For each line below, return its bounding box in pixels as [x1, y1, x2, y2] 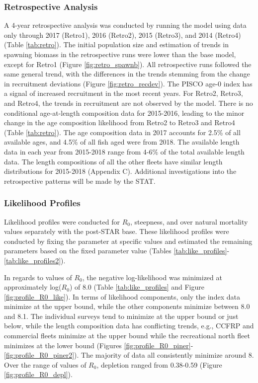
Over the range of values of [4, 359, 86, 370]
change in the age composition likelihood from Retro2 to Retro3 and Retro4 [4, 117, 235, 128]
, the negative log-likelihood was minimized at [82, 272, 222, 282]
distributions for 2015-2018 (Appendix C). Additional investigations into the [4, 166, 237, 176]
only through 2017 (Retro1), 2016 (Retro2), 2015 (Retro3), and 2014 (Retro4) [4, 29, 241, 40]
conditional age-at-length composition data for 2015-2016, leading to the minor [4, 107, 245, 118]
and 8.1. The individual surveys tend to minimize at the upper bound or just [4, 310, 239, 321]
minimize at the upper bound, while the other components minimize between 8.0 [4, 301, 250, 311]
